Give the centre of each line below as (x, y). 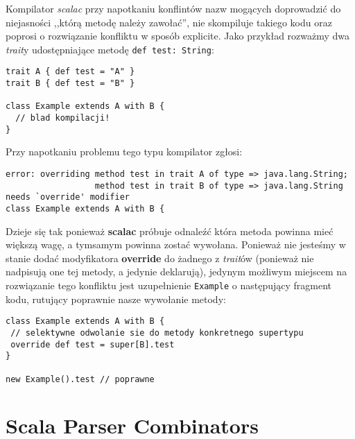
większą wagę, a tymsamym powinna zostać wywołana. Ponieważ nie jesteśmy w (176, 244)
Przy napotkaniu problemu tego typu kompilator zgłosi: (124, 152)
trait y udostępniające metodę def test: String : (110, 49)
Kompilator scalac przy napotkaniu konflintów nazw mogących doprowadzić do (173, 8)
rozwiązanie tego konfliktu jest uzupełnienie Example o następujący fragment (169, 285)
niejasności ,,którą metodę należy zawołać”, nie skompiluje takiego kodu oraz (169, 22)
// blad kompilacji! (63, 118)
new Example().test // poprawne (80, 379)
